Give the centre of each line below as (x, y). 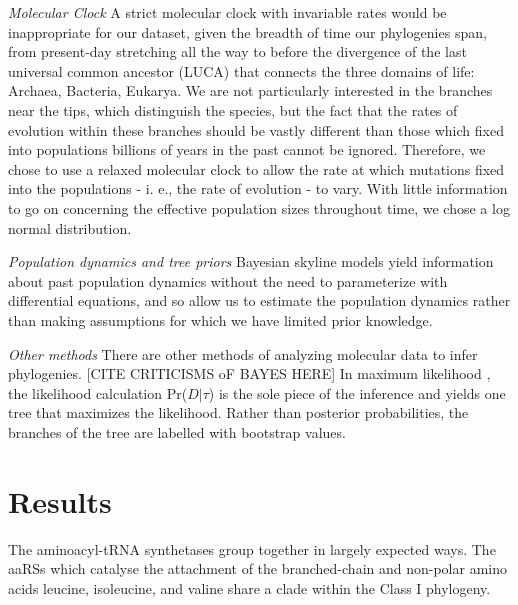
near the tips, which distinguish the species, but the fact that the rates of (233, 109)
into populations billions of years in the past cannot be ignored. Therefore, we (247, 149)
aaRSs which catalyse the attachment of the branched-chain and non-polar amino (257, 568)
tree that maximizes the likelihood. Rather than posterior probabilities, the (238, 412)
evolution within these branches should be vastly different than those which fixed (256, 129)
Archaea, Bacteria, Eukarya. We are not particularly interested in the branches (250, 90)
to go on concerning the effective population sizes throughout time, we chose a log (259, 207)
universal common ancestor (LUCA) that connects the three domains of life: (241, 70)
